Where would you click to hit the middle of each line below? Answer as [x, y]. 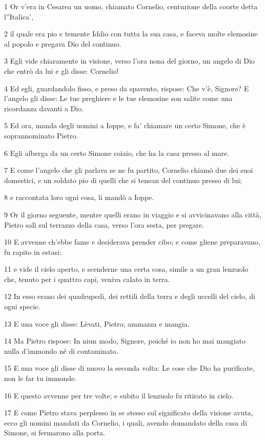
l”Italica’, [19, 16]
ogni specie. [22, 306]
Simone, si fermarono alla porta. [55, 433]
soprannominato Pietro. [41, 135]
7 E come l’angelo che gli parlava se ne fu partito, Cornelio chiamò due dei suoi [129, 170]
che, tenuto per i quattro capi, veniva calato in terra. [87, 279]
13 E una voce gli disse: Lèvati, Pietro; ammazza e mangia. [97, 323]
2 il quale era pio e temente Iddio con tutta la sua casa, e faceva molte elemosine [131, 34]
